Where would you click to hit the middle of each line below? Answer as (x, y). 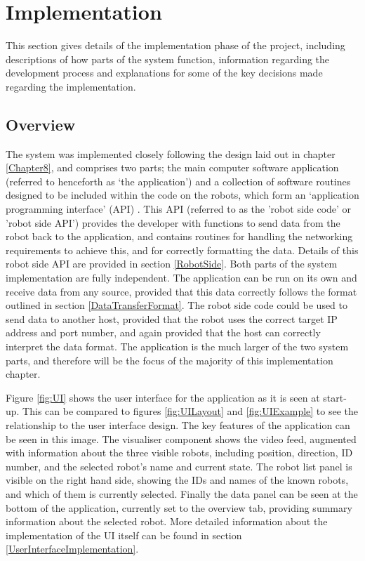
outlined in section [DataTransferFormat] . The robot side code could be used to (177, 305)
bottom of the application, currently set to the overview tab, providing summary (179, 507)
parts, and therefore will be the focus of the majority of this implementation (170, 360)
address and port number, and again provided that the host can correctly (163, 332)
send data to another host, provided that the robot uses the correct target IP (172, 318)
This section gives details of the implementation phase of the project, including (175, 45)
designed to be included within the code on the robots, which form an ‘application (182, 195)
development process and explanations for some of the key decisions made (164, 73)
